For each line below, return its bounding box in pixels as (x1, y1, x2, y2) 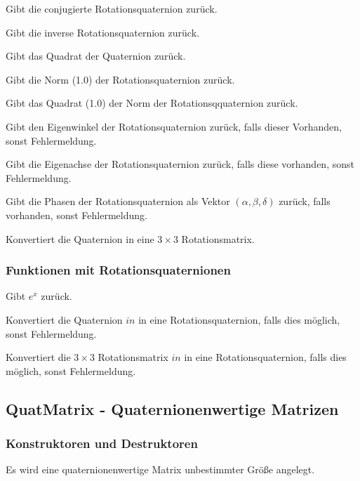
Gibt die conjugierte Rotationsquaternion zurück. (6, 1, 218, 15)
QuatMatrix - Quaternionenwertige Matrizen (6, 397, 339, 419)
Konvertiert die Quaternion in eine (6, 231, 154, 246)
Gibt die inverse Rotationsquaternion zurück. (6, 25, 199, 39)
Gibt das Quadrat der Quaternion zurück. (6, 48, 186, 63)
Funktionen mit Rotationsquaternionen (6, 261, 231, 279)
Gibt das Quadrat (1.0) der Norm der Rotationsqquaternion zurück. (6, 95, 298, 110)
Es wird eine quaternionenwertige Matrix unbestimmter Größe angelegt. (6, 462, 315, 477)
